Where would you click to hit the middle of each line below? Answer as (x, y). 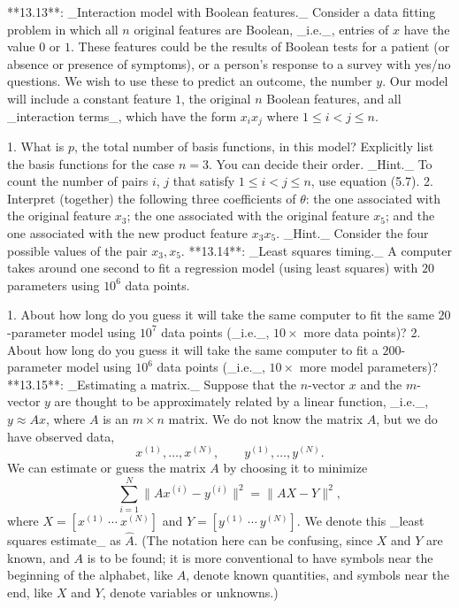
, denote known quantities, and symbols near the (318, 575)
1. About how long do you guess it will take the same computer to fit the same (221, 315)
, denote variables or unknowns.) (190, 592)
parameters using (54, 285)
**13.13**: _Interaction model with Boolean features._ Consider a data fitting (222, 12)
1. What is (36, 146)
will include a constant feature (89, 98)
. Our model (415, 81)
